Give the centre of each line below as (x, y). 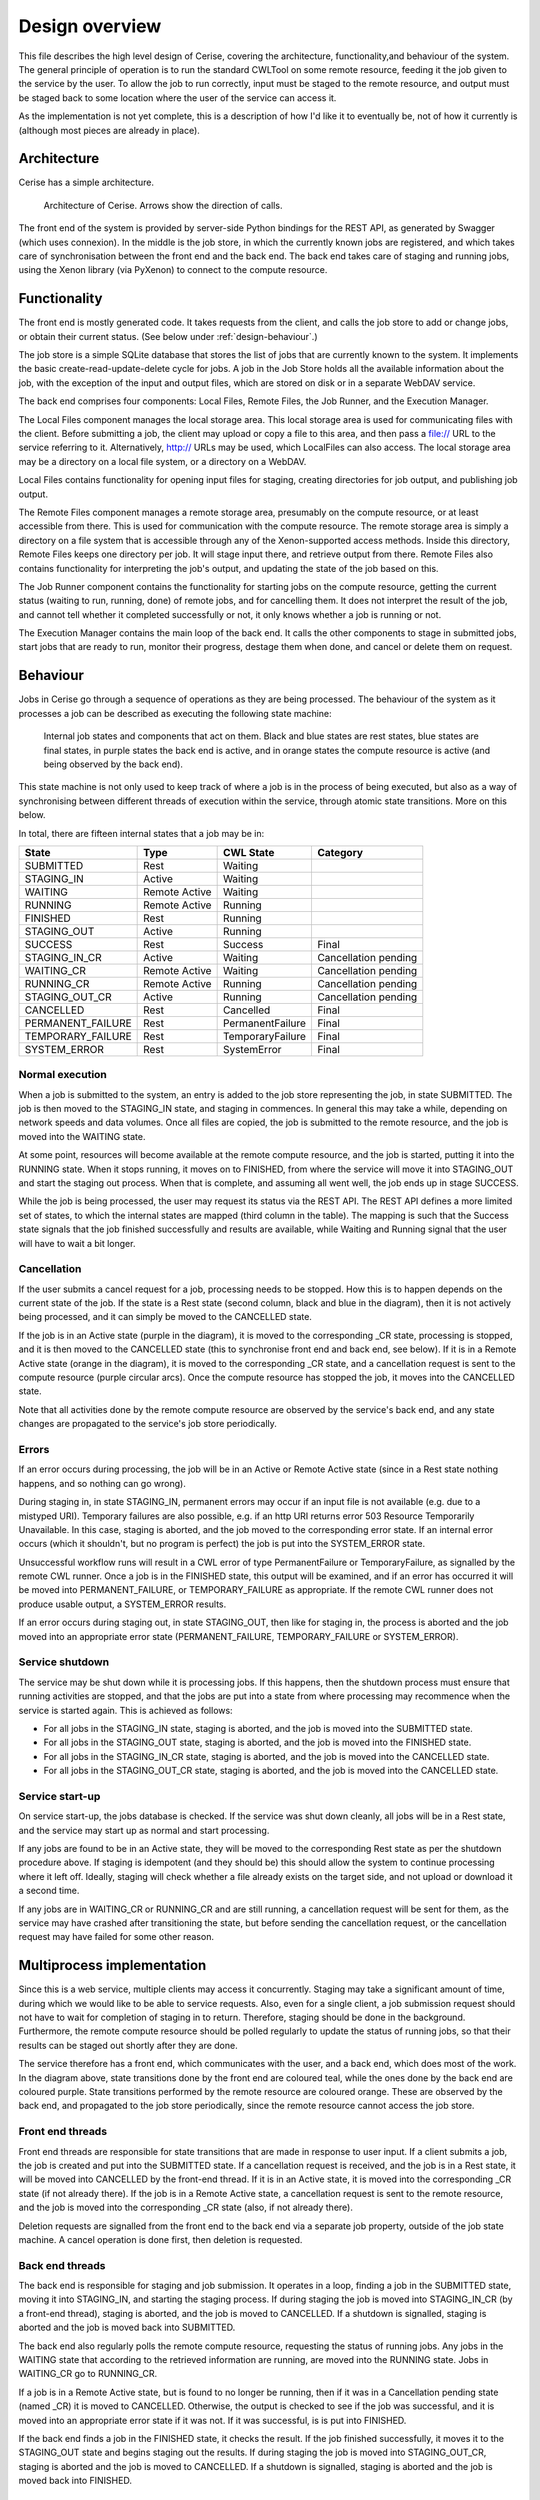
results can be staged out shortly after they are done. (128, 2045)
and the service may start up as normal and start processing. (144, 1830)
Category (340, 852)
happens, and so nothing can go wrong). (102, 1483)
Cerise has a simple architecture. (86, 182)
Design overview (90, 26)
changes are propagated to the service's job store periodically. (147, 1424)
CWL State (248, 852)
